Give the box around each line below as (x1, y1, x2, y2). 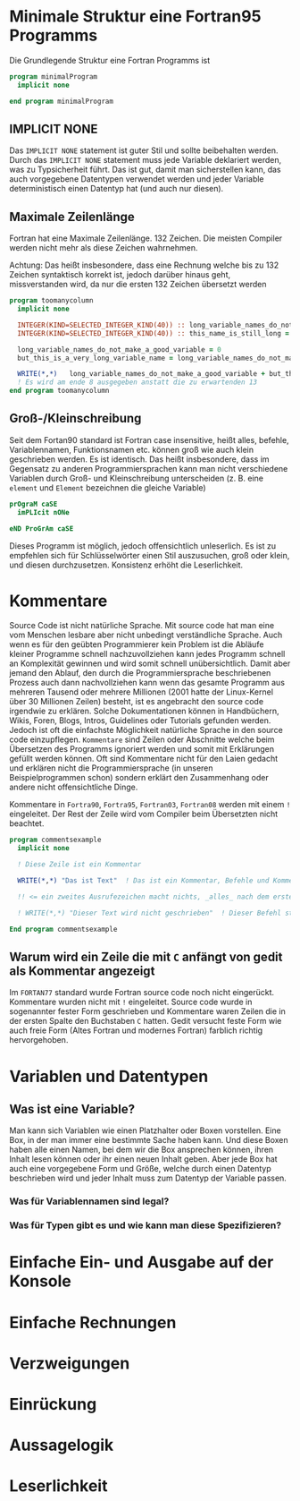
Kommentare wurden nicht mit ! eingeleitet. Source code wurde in (9, 996, 253, 1008)
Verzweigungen (9, 1353, 130, 1373)
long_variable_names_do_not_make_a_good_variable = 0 (17, 345, 221, 354)
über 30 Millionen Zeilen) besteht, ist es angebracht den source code (9, 696, 264, 707)
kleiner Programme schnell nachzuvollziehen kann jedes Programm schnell (9, 649, 286, 660)
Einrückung (9, 1394, 97, 1414)
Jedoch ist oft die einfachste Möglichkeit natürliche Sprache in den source (9, 725, 283, 736)
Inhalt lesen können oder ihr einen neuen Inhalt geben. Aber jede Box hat (9, 1154, 279, 1164)
